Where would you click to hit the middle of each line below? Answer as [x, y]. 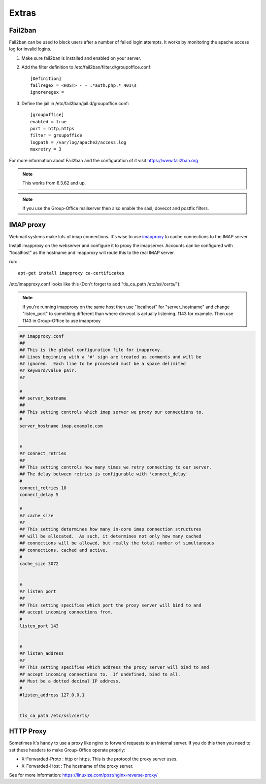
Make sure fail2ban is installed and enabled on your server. [81, 58]
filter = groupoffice [56, 135]
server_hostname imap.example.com [61, 426]
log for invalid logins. [30, 49]
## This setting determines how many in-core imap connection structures [110, 529]
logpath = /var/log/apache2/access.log [78, 142]
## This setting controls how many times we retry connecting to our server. [116, 467]
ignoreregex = [47, 92]
